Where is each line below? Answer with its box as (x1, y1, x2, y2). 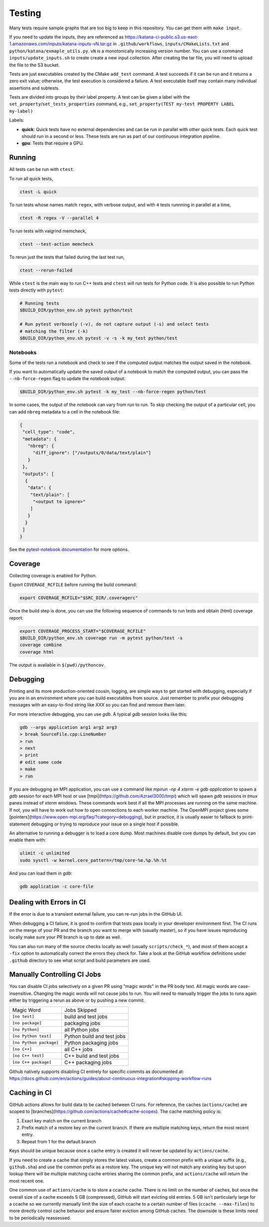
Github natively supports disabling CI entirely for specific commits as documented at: (9, 1069, 184, 1075)
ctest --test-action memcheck (19, 241, 94, 247)
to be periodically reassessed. (9, 1215, 71, 1221)
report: (9, 615, 23, 621)
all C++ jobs (64, 1046, 93, 1053)
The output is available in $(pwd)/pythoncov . (9, 662, 106, 668)
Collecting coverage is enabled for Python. (9, 572, 97, 578)
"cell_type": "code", (22, 429, 75, 435)
